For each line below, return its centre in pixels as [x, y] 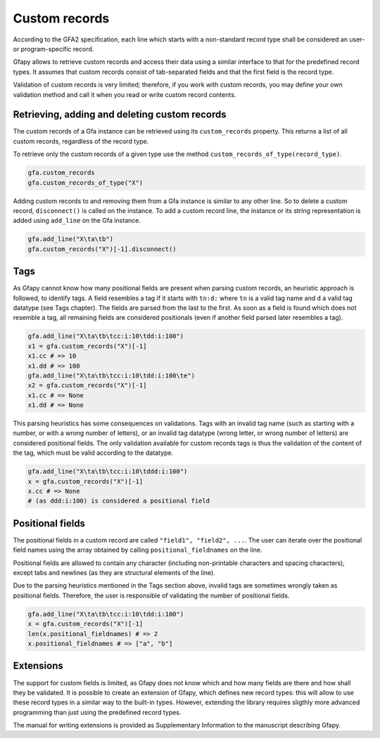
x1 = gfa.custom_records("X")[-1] [87, 346]
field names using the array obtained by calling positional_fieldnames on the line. [138, 550]
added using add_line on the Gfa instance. [77, 221]
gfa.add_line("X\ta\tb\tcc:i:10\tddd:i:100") [108, 472]
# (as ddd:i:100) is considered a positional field [119, 501]
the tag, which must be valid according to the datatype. [93, 453]
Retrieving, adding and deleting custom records [120, 115]
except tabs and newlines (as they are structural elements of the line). [114, 573]
